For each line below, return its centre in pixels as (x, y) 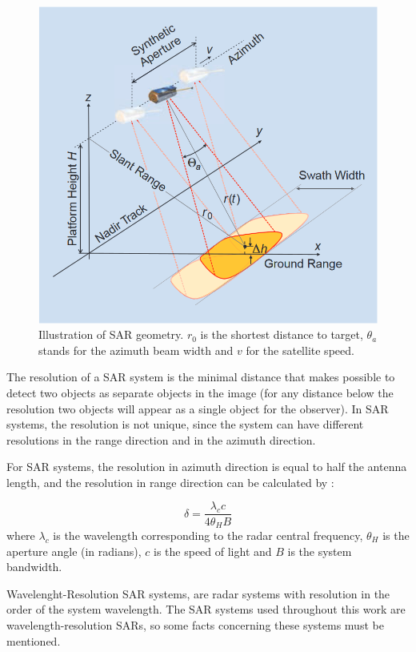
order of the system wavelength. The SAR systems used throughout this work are (206, 609)
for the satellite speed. (300, 350)
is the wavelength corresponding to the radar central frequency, (208, 535)
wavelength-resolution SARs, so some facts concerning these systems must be (195, 624)
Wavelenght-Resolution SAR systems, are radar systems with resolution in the (198, 593)
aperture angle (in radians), (74, 551)
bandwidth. (34, 567)
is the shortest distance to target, (282, 334)
